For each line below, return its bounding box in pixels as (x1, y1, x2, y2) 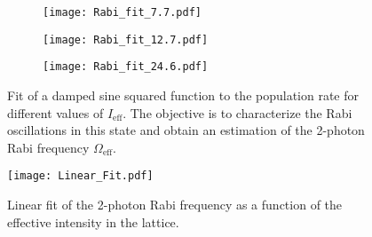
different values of (7, 103, 104, 122)
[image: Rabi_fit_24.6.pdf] (43, 60, 209, 74)
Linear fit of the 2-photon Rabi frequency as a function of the (7, 195, 343, 213)
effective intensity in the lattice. (7, 212, 179, 231)
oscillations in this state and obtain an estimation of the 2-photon (7, 121, 365, 139)
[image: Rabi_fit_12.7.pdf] (43, 33, 209, 46)
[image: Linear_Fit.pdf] (7, 170, 154, 183)
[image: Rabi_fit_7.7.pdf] (43, 6, 202, 19)
